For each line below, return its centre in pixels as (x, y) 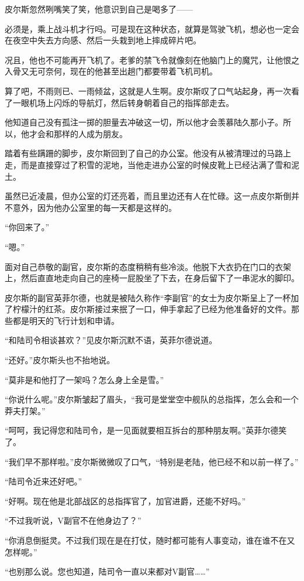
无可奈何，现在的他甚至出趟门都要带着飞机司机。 (123, 71)
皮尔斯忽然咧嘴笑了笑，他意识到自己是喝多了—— (99, 9)
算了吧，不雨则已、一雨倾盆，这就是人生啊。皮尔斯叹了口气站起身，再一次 (148, 90)
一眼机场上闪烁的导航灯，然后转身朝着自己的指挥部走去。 (123, 102)
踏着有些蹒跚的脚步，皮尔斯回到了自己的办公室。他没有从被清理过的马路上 (148, 153)
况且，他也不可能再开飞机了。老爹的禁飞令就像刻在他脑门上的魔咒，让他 (144, 59)
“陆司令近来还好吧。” (44, 481)
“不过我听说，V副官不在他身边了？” (73, 520)
